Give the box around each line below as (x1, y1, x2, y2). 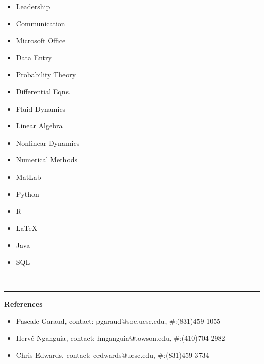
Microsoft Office (16, 35, 66, 46)
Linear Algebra (16, 120, 63, 131)
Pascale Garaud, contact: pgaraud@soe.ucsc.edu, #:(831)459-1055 (16, 315, 221, 326)
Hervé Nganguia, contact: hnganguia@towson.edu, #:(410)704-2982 (16, 333, 225, 343)
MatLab (16, 171, 41, 182)
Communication (16, 18, 65, 28)
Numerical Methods (16, 154, 78, 165)
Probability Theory (16, 69, 76, 80)
